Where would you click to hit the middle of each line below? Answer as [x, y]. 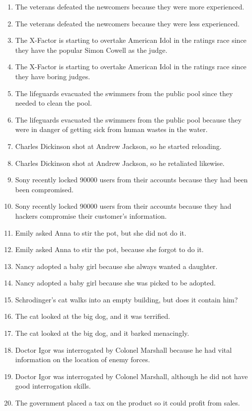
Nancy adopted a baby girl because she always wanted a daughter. [116, 266]
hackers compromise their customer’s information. [91, 215]
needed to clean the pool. [53, 103]
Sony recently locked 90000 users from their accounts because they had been [131, 180]
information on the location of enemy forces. [83, 359]
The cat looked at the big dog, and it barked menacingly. [102, 333]
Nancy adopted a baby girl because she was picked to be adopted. [115, 283]
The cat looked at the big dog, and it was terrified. [93, 316]
